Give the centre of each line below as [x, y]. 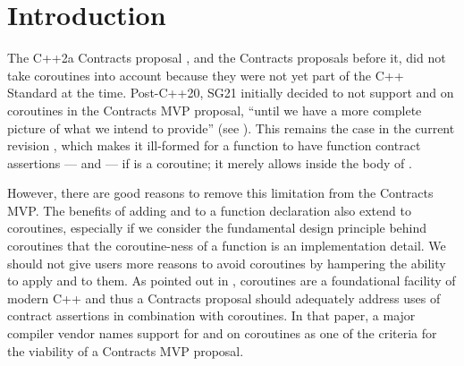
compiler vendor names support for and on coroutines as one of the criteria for [222, 333]
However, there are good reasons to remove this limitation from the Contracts [220, 193]
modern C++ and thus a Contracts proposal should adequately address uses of [224, 298]
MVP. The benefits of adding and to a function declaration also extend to [209, 210]
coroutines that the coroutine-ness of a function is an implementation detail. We [227, 246]
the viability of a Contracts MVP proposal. [126, 350]
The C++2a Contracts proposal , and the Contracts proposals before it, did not [227, 58]
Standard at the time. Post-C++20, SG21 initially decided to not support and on [231, 93]
